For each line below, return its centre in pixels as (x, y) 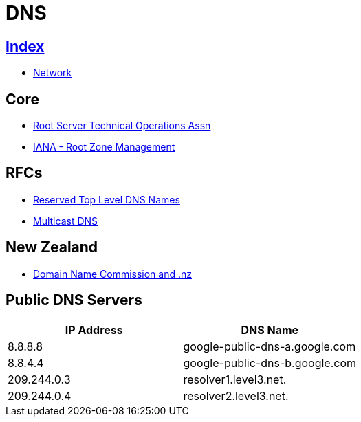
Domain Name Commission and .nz (112, 274)
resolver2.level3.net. (236, 396)
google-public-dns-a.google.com (270, 346)
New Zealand (52, 247)
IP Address (94, 330)
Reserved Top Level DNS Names (107, 199)
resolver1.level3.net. (235, 379)
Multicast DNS (66, 221)
